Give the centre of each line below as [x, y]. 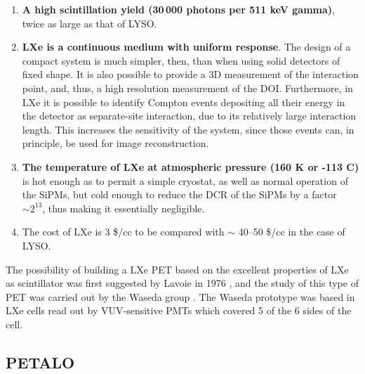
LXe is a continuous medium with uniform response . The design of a [186, 47]
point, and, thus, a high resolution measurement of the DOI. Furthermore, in [187, 88]
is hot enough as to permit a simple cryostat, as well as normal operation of [185, 180]
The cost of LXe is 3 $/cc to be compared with [123, 232]
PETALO [40, 362]
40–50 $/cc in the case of [292, 232]
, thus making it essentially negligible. [124, 208]
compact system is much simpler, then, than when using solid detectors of [181, 60]
